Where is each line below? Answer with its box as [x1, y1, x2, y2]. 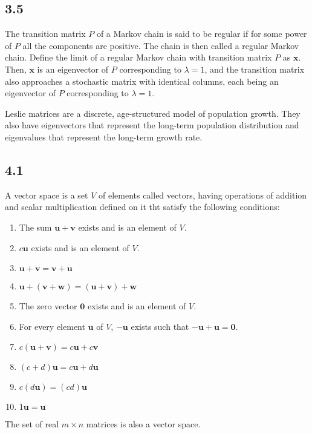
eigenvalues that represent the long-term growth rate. [5, 130, 203, 143]
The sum [19, 220, 52, 233]
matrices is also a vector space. [86, 418, 201, 430]
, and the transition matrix [204, 62, 305, 75]
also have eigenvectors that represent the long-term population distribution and [5, 119, 299, 131]
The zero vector [19, 300, 77, 312]
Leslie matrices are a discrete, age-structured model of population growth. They [5, 107, 301, 119]
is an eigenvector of [37, 62, 109, 75]
